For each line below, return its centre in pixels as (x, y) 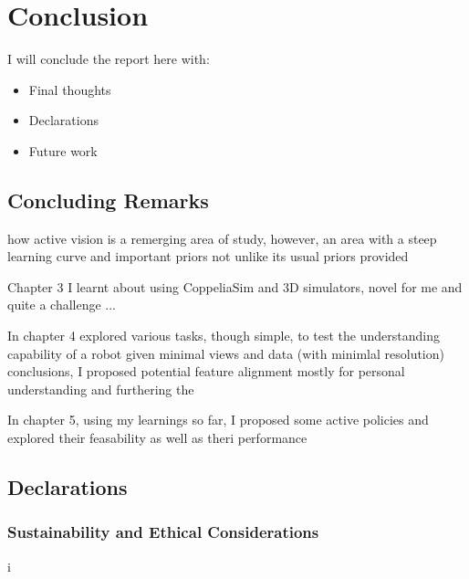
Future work (63, 150)
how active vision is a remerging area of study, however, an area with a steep (222, 238)
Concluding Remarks (108, 200)
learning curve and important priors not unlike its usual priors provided (208, 256)
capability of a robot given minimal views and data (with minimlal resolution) (226, 353)
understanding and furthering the (101, 389)
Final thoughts (70, 89)
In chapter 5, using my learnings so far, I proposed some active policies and (218, 420)
